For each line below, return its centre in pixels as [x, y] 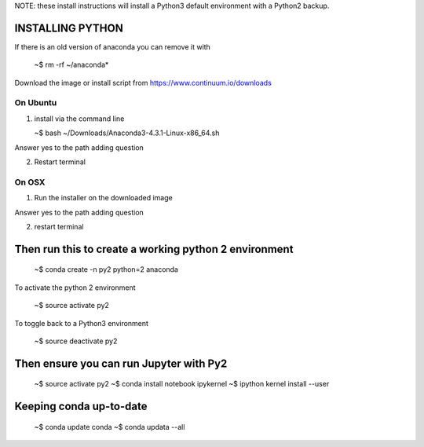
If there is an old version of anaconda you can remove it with [113, 46]
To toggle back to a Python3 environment [82, 323]
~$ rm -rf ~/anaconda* [71, 65]
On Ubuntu [36, 103]
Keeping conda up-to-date [81, 407]
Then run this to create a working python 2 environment [154, 249]
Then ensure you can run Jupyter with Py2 [121, 363]
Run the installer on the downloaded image [103, 198]
